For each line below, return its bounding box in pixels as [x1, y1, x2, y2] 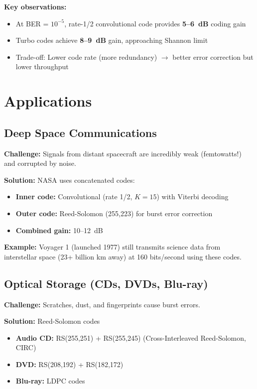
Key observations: [4, 1, 67, 11]
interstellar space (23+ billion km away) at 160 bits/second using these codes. [4, 251, 242, 261]
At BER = [15, 18, 49, 28]
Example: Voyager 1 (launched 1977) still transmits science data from [4, 242, 221, 252]
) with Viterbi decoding [156, 191, 229, 202]
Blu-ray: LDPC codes [15, 376, 85, 386]
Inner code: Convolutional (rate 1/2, [15, 191, 132, 202]
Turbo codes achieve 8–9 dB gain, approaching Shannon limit [15, 35, 208, 45]
